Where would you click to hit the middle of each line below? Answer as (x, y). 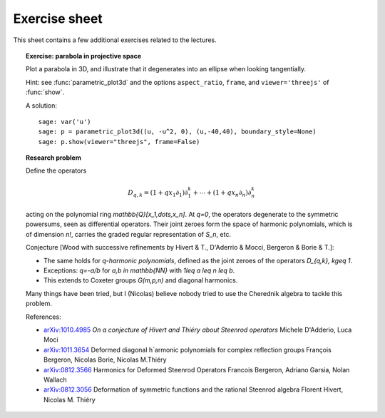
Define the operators (56, 170)
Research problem (53, 158)
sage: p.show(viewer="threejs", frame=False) (119, 142)
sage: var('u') (65, 122)
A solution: (41, 105)
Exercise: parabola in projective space (84, 56)
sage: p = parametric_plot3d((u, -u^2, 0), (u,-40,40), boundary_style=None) (177, 132)
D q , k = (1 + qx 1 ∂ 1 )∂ (158, 193)
